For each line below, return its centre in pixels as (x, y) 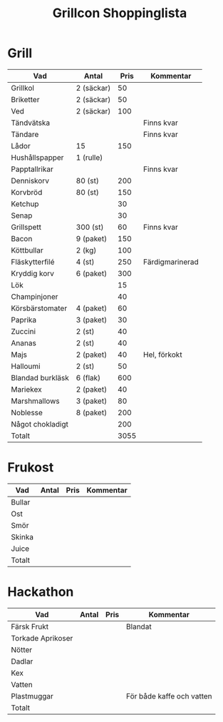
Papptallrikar (32, 169)
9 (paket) (92, 238)
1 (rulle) (89, 157)
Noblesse (27, 412)
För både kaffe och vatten (169, 696)
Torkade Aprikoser (42, 638)
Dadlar (22, 661)
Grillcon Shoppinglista (120, 13)
